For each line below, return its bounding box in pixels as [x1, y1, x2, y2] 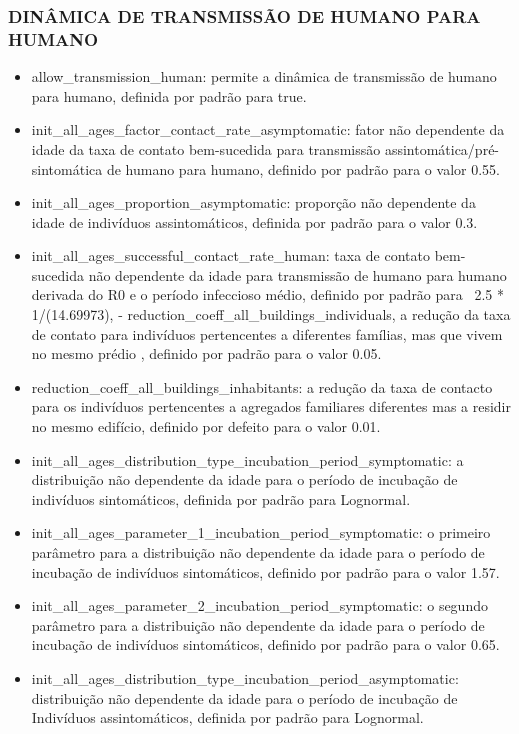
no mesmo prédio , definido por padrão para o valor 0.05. [31, 343, 382, 364]
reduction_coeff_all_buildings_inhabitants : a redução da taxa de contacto [31, 376, 493, 397]
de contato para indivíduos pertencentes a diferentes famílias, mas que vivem [31, 323, 503, 344]
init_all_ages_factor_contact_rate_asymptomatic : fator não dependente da [31, 119, 505, 140]
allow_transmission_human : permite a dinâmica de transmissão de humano [31, 66, 497, 87]
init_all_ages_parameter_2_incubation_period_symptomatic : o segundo [31, 595, 488, 616]
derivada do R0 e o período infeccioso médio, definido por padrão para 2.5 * [31, 284, 505, 305]
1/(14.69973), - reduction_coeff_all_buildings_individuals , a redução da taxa [31, 304, 511, 325]
